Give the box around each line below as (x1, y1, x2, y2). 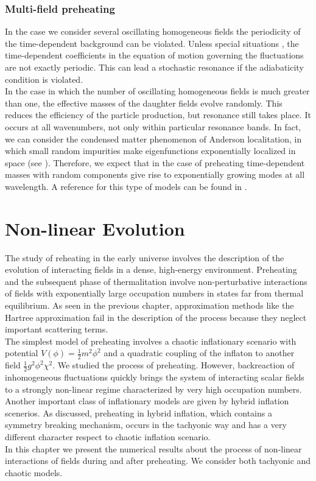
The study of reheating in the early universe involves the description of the (5, 251, 284, 264)
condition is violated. (5, 72, 83, 85)
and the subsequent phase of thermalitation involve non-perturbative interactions (5, 275, 307, 287)
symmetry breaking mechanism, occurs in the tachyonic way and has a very (5, 418, 287, 431)
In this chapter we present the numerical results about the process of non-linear (5, 442, 302, 455)
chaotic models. (5, 466, 63, 479)
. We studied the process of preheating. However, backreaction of (52, 359, 295, 371)
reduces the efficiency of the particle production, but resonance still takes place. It (5, 108, 311, 121)
